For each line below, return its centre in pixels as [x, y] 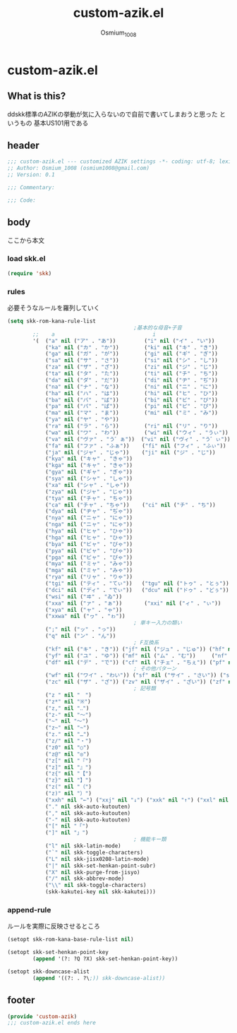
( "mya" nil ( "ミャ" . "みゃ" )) [89, 564]
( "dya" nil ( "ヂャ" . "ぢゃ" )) [89, 512]
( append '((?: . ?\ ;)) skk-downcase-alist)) [99, 978]
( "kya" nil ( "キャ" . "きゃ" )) [89, 459]
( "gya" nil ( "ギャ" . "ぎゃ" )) [89, 472]
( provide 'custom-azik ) [42, 1016]
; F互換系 [146, 642]
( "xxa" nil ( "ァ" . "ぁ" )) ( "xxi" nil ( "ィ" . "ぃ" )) [133, 603]
